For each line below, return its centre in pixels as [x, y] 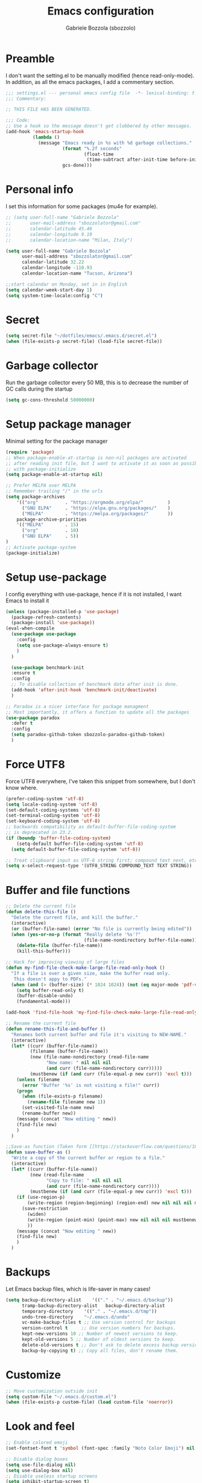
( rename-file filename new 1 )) [67, 1102]
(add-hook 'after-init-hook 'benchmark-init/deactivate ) [84, 690]
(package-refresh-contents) [46, 617]
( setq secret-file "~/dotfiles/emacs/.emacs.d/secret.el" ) [81, 336]
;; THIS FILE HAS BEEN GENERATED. [49, 109]
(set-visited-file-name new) [58, 1108]
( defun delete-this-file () [41, 912]
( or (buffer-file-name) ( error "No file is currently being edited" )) [102, 929]
